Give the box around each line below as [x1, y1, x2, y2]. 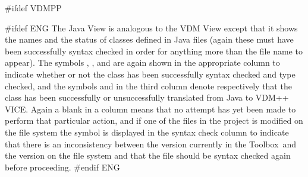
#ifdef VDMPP [5, 2, 62, 14]
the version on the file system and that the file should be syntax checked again [5, 149, 291, 162]
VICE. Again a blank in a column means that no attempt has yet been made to [5, 102, 296, 115]
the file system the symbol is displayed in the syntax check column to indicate [5, 125, 289, 138]
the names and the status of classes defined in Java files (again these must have [5, 33, 294, 46]
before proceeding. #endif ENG [5, 160, 120, 173]
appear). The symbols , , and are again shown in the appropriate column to [5, 56, 280, 69]
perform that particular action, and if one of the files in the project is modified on [5, 114, 303, 127]
